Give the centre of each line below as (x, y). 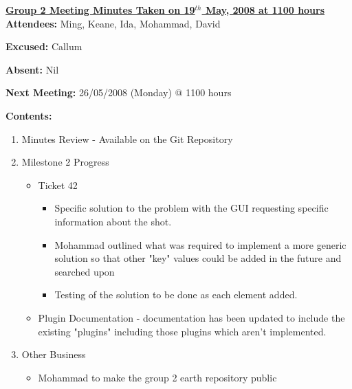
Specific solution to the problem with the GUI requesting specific (191, 208)
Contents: (29, 115)
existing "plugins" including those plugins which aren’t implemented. (182, 331)
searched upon (85, 271)
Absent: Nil (32, 69)
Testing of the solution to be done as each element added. (176, 294)
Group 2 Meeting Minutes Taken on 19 (100, 10)
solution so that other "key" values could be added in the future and (198, 258)
